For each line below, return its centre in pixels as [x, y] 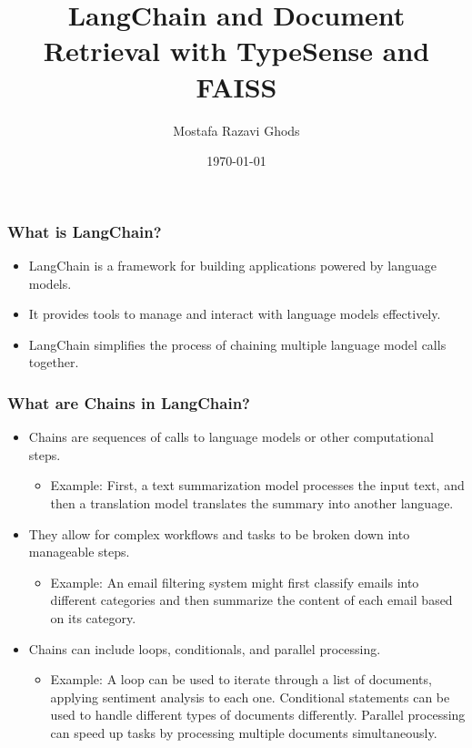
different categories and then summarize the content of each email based [251, 600]
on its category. [93, 617]
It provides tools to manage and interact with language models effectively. [235, 314]
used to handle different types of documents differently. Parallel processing [258, 715]
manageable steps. [79, 552]
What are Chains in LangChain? [129, 402]
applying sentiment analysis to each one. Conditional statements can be [250, 697]
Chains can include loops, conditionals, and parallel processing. [205, 648]
